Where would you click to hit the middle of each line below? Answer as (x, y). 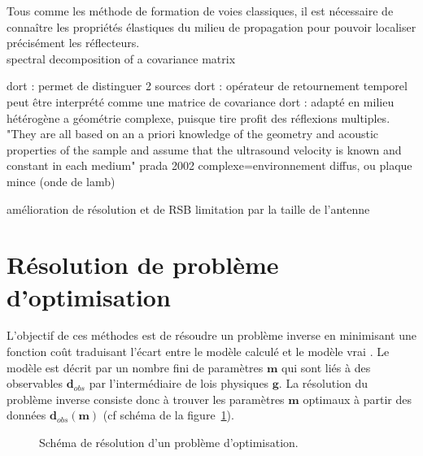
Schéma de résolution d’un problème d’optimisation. (169, 442)
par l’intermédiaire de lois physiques (179, 383)
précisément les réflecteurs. (73, 43)
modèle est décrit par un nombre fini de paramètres (135, 367)
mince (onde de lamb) (61, 181)
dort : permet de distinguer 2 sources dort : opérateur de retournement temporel (207, 86)
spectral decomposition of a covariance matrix (121, 58)
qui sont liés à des (326, 367)
